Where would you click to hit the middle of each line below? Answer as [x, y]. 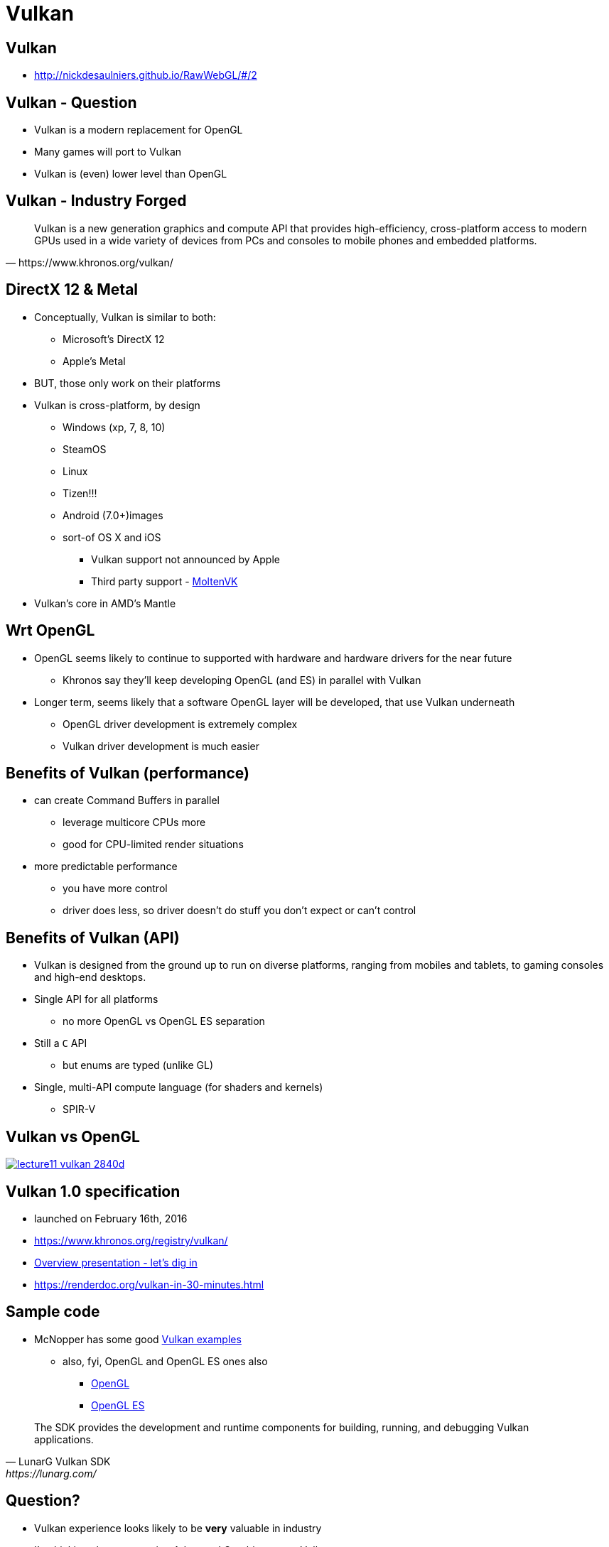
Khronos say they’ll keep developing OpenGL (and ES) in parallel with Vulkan [242, 680]
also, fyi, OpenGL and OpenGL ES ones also [165, 1361]
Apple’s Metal [94, 361]
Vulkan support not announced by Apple [185, 559]
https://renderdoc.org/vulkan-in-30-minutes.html [149, 1284]
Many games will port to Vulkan [108, 152]
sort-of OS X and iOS [112, 537]
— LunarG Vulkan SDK [58, 1461]
